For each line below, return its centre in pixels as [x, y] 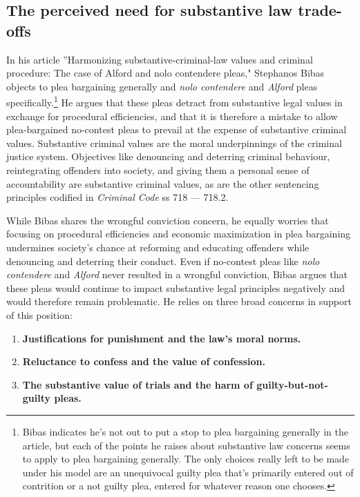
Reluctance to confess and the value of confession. [144, 361]
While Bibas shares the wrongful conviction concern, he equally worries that [168, 220]
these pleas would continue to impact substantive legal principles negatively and [176, 288]
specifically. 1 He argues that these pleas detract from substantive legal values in [174, 101]
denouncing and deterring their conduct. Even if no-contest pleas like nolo [163, 261]
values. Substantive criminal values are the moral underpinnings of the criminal [174, 143]
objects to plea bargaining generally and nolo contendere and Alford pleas [162, 86]
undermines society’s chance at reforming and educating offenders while [158, 247]
